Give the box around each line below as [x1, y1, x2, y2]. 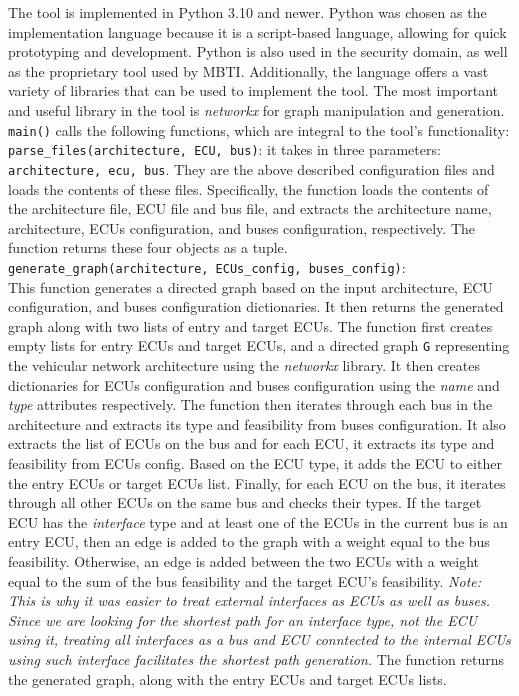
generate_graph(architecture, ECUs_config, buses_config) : [8, 256, 406, 277]
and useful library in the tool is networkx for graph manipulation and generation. [8, 99, 505, 120]
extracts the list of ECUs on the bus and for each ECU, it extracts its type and [8, 433, 495, 454]
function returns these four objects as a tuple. [8, 237, 288, 258]
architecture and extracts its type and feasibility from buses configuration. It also [8, 413, 506, 434]
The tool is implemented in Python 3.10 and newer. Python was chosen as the [8, 2, 487, 22]
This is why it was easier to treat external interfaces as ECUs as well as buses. [8, 590, 490, 611]
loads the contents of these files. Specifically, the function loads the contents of [8, 178, 489, 199]
